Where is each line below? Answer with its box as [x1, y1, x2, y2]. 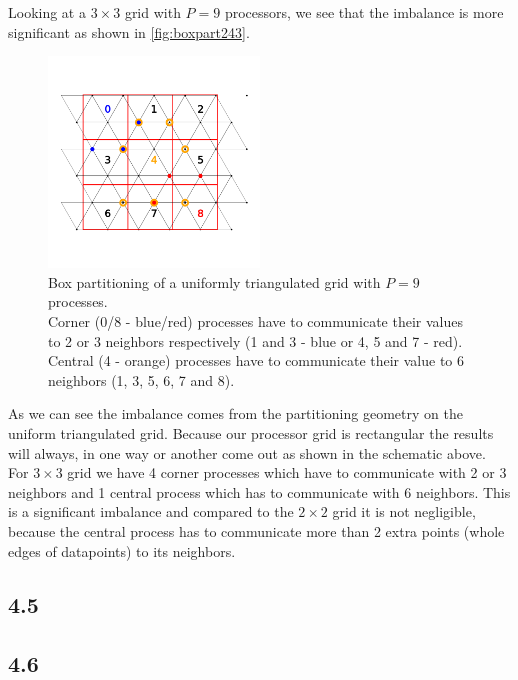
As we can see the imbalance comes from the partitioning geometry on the [8, 403, 463, 424]
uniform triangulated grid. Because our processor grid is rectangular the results [8, 422, 494, 443]
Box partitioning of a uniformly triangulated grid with [48, 271, 381, 292]
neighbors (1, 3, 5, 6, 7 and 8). [48, 369, 235, 390]
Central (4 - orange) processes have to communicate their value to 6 [48, 350, 465, 371]
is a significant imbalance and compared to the [8, 501, 294, 522]
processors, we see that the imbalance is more [224, 2, 504, 22]
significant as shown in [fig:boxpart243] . [8, 21, 250, 42]
